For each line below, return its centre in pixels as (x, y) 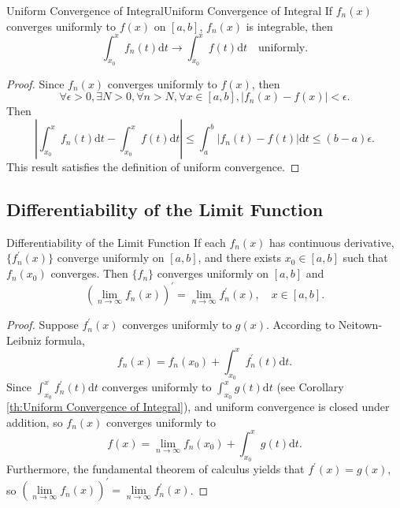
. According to (301, 325)
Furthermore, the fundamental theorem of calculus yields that (156, 469)
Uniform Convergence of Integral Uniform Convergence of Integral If (170, 10)
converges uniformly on (213, 273)
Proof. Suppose (43, 325)
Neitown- (360, 325)
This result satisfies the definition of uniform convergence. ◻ (153, 167)
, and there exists (240, 258)
